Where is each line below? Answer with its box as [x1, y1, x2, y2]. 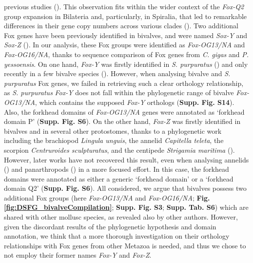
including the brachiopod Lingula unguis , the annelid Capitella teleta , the [4, 135, 224, 145]
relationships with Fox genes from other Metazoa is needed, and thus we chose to [4, 240, 246, 250]
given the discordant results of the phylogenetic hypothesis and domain [4, 221, 216, 231]
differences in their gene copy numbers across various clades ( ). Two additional [4, 20, 238, 31]
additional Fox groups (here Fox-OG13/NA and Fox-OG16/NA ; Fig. [4, 192, 210, 202]
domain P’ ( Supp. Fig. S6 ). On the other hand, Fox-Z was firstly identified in [4, 116, 241, 126]
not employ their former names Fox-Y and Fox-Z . [4, 250, 152, 260]
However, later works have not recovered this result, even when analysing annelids [4, 154, 249, 164]
